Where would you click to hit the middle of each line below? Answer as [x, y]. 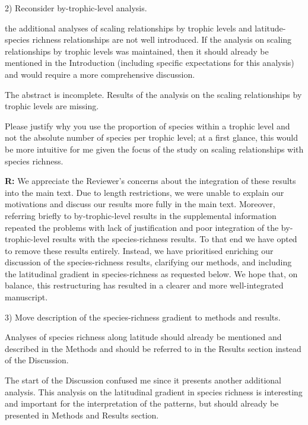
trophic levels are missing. [52, 106]
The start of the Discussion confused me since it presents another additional [143, 380]
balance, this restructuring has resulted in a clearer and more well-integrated [144, 285]
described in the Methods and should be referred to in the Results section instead [153, 348]
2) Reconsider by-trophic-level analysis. [76, 8]
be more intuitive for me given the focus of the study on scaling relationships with [154, 149]
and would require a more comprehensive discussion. [100, 74]
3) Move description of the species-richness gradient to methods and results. [143, 317]
